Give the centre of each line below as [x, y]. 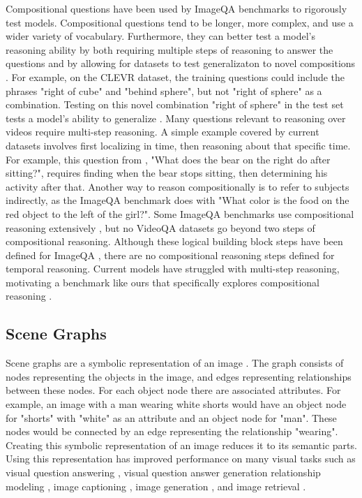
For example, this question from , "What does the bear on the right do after [168, 159]
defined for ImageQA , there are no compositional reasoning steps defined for [170, 255]
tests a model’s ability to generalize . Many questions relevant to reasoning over [176, 118]
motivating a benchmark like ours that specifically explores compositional [163, 282]
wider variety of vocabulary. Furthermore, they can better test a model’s [160, 36]
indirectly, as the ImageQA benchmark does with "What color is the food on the [178, 200]
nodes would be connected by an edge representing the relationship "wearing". [172, 431]
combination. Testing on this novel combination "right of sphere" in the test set [175, 104]
